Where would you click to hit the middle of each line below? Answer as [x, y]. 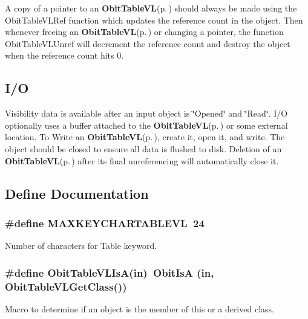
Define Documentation [77, 193]
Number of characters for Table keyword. [81, 246]
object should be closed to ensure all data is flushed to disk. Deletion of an [143, 148]
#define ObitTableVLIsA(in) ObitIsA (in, [110, 272]
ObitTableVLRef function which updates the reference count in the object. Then [154, 20]
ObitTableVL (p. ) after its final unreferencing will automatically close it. [142, 160]
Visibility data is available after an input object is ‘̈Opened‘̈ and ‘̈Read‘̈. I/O [146, 113]
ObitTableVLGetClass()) [66, 286]
